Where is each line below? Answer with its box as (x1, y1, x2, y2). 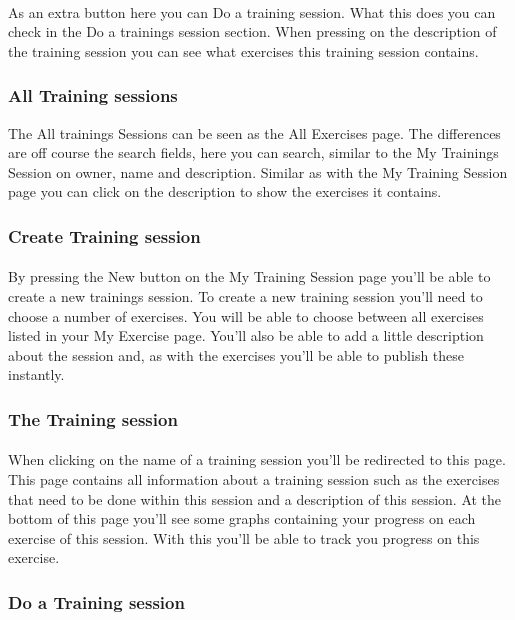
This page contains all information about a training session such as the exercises (8, 469, 500, 489)
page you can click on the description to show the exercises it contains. (8, 181, 442, 202)
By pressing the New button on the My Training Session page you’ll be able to (8, 266, 491, 287)
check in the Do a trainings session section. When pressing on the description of (8, 21, 497, 42)
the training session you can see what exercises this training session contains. (8, 40, 479, 61)
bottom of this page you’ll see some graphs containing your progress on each (8, 508, 476, 529)
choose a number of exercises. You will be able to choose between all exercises (8, 305, 484, 326)
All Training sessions (8, 83, 178, 108)
